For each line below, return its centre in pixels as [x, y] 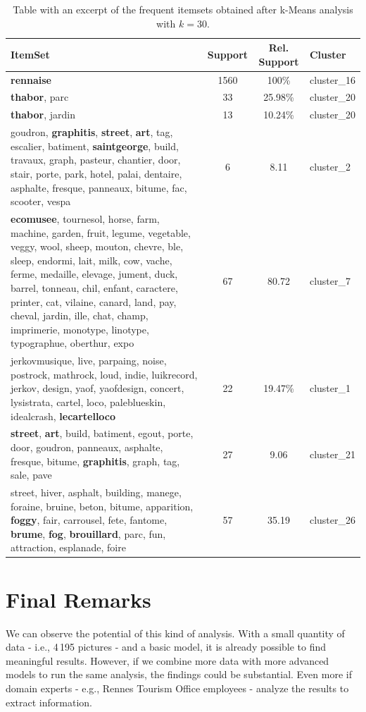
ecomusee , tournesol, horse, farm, [85, 218]
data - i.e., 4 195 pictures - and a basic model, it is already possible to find [166, 647]
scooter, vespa [41, 201]
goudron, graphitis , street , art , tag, [92, 132]
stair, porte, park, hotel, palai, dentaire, [96, 173]
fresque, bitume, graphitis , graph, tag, [95, 461]
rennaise [31, 79]
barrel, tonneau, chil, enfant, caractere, [94, 287]
